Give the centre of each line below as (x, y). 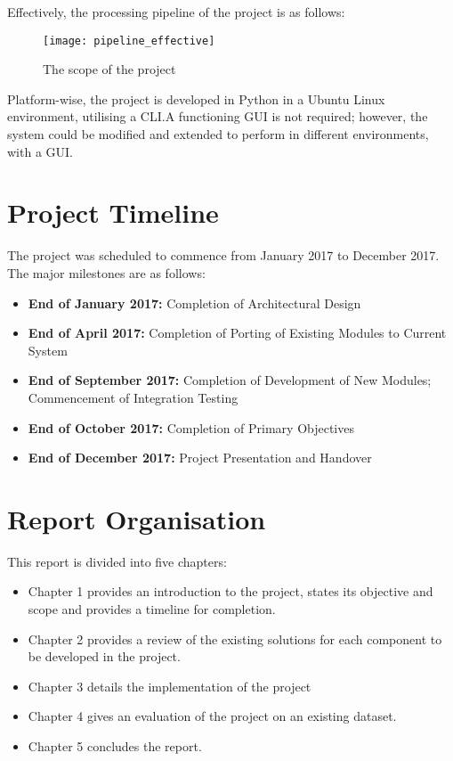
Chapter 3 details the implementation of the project (170, 686)
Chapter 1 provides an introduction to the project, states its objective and (231, 591)
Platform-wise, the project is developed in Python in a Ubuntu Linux (196, 98)
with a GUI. (40, 151)
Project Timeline (113, 213)
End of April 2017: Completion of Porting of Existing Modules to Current (237, 333)
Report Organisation (137, 518)
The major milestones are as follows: (106, 272)
